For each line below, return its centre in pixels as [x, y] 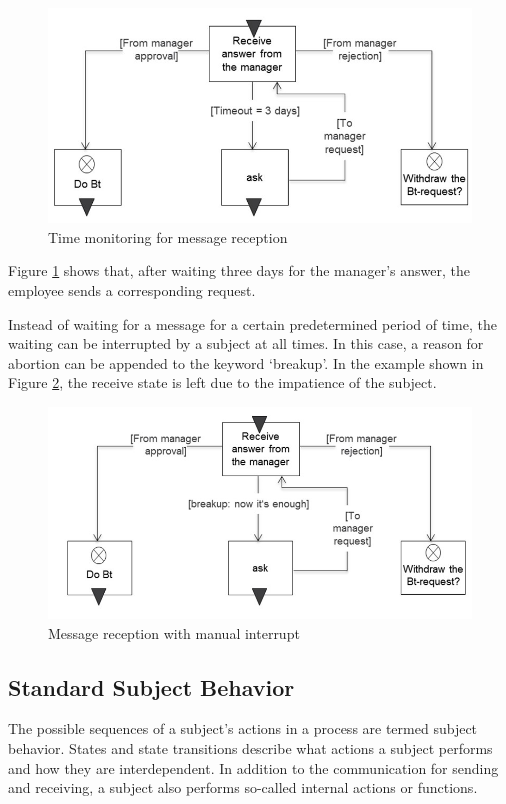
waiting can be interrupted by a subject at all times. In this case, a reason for [246, 343]
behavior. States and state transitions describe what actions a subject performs [250, 747]
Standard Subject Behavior [151, 686]
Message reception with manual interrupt [174, 632]
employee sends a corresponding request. [132, 289]
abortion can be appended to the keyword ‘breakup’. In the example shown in [246, 362]
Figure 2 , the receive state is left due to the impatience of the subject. [222, 382]
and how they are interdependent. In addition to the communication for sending [253, 767]
